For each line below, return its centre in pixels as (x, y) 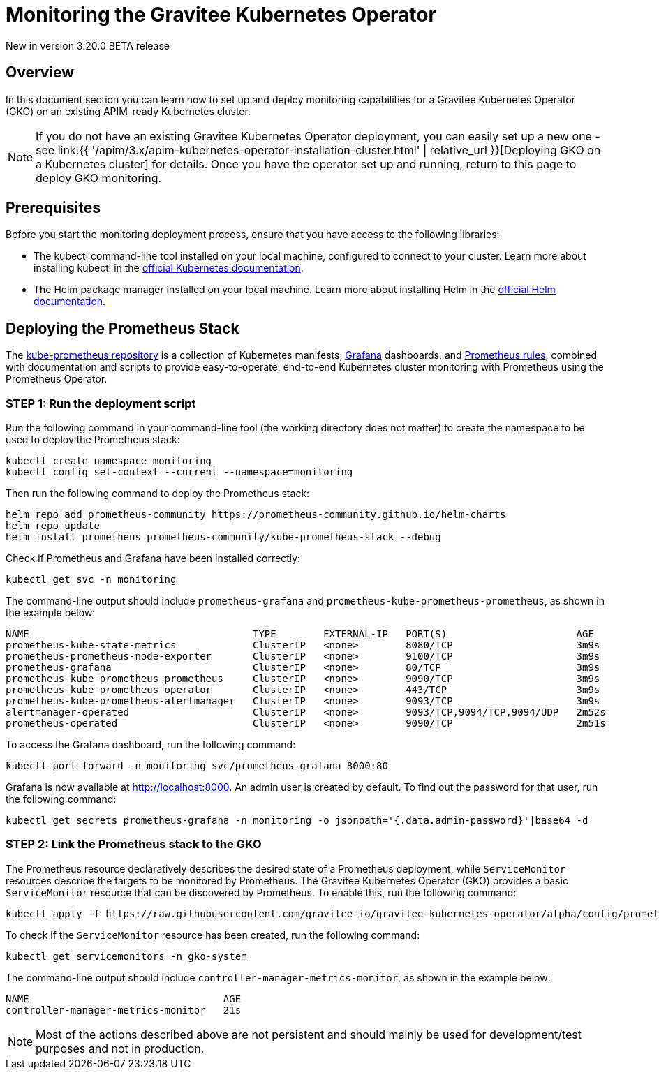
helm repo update (53, 526)
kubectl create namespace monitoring (109, 461)
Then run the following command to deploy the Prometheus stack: (158, 494)
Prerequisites (53, 208)
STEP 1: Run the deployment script (101, 403)
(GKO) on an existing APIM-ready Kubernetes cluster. (128, 111)
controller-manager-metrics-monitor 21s (124, 1010)
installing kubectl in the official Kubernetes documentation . (169, 268)
